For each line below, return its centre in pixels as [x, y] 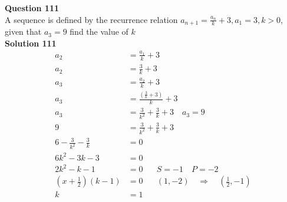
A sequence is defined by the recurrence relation [91, 19]
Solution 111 [31, 43]
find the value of [99, 32]
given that [23, 32]
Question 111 [32, 8]
